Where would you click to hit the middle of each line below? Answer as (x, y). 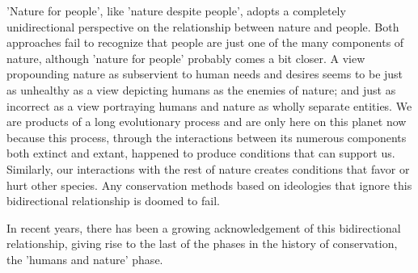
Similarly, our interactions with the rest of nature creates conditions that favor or (208, 168)
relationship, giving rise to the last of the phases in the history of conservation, (202, 244)
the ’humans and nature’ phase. (85, 259)
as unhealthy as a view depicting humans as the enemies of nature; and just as (201, 89)
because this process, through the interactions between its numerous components (207, 137)
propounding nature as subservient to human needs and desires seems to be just (205, 74)
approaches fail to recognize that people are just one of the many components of (205, 42)
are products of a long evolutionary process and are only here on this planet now (207, 122)
